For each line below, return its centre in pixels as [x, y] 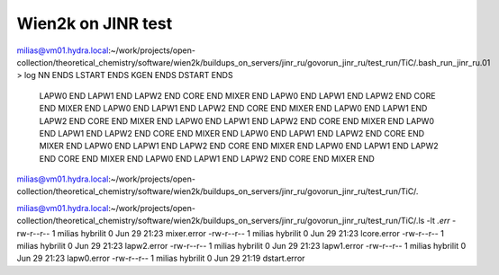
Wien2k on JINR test [95, 23]
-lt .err [438, 221]
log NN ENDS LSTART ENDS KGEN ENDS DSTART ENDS [128, 75]
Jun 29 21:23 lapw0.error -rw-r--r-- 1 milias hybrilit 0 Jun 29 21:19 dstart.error [161, 258]
